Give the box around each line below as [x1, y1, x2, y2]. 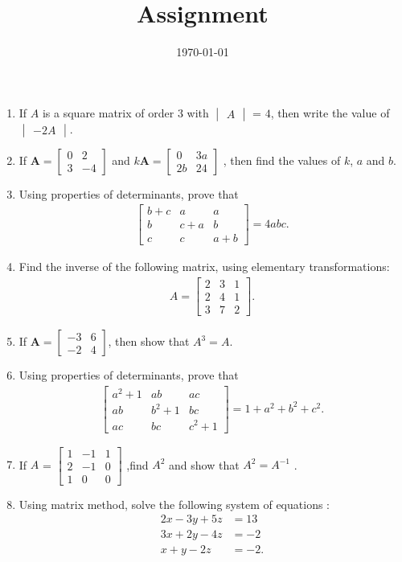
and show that [169, 456, 240, 473]
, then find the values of [223, 151, 341, 168]
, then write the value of [270, 104, 390, 121]
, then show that [108, 333, 190, 350]
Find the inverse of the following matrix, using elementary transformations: [18, 258, 390, 275]
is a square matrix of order [42, 104, 174, 121]
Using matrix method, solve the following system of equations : [18, 495, 330, 512]
